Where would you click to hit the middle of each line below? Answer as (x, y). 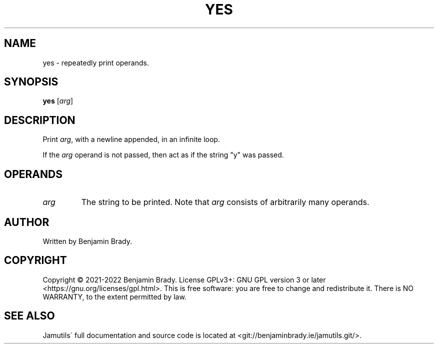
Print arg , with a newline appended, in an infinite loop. (131, 139)
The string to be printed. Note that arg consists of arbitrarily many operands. (225, 202)
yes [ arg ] (58, 101)
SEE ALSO (29, 316)
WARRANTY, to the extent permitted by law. (114, 296)
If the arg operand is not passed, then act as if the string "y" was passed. (163, 155)
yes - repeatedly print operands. (96, 62)
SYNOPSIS (31, 82)
